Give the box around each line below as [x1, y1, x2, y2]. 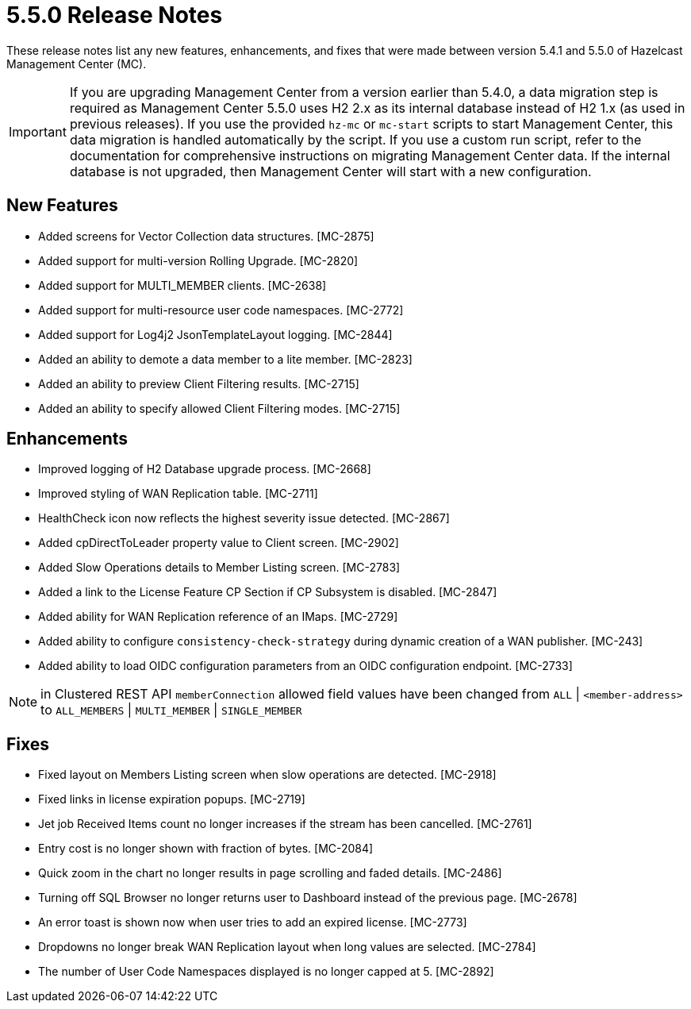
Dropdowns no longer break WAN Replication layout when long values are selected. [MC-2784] [38, 940, 536, 954]
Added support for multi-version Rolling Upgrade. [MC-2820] [38, 253, 359, 268]
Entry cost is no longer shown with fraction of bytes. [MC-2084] [38, 841, 374, 856]
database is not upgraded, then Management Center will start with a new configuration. [69, 163, 592, 179]
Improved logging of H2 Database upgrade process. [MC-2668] [38, 462, 371, 476]
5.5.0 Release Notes [6, 2, 223, 29]
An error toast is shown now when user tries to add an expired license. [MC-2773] [38, 915, 467, 930]
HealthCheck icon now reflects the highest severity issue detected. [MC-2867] [38, 511, 450, 526]
